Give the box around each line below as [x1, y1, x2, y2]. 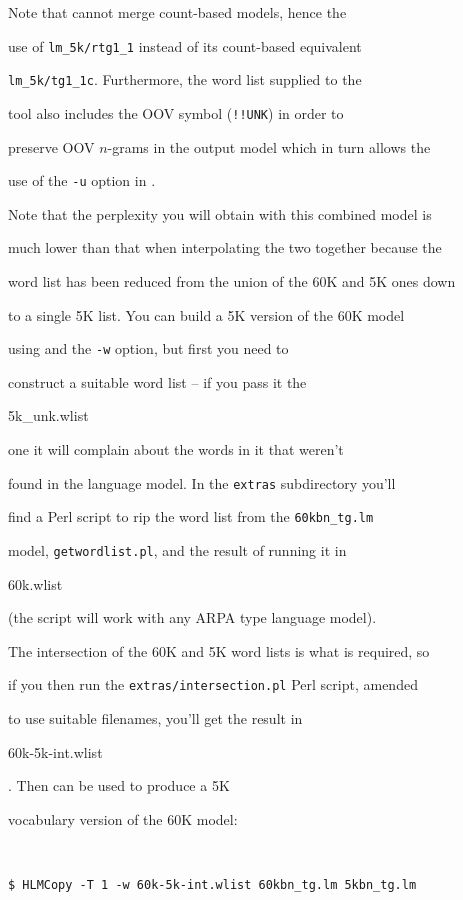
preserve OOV [8, 136, 95, 157]
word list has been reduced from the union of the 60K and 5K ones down [8, 271, 456, 291]
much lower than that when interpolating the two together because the [8, 237, 442, 258]
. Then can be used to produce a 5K [8, 775, 230, 796]
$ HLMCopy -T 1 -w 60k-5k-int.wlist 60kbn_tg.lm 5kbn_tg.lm [8, 877, 417, 892]
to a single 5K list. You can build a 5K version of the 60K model [8, 304, 405, 325]
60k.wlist [8, 573, 63, 594]
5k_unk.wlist [8, 405, 89, 426]
